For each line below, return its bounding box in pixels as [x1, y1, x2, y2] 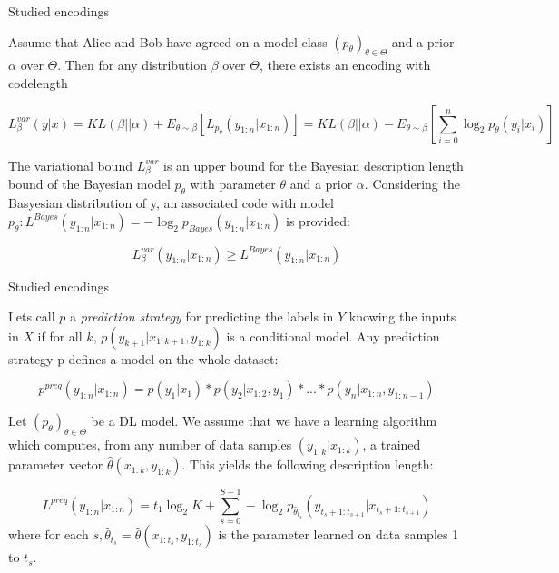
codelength [8, 73, 68, 92]
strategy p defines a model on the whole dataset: [8, 349, 279, 368]
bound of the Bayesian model [8, 174, 171, 193]
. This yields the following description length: [181, 455, 434, 474]
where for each [8, 525, 89, 544]
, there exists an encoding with [259, 55, 431, 74]
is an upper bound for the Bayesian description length [162, 155, 464, 174]
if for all [37, 326, 83, 345]
